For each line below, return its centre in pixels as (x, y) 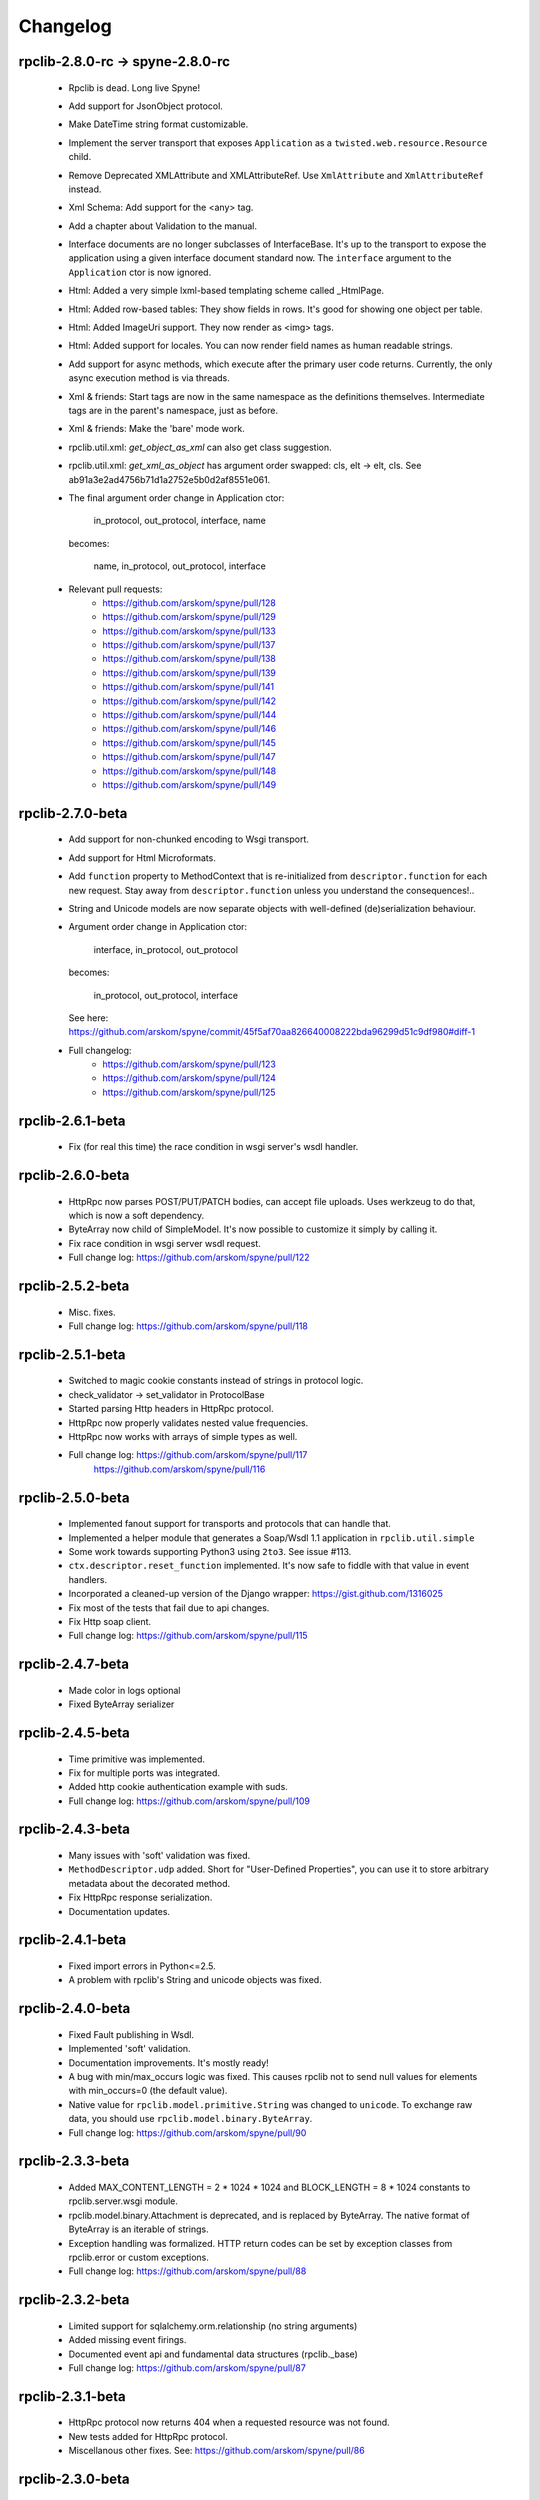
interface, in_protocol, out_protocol (166, 949)
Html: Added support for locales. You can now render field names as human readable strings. (261, 346)
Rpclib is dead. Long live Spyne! (134, 87)
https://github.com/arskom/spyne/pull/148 (189, 771)
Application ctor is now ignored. (140, 272)
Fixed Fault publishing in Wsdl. (131, 2034)
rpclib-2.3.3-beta (74, 2161)
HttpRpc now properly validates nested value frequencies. (188, 1422)
